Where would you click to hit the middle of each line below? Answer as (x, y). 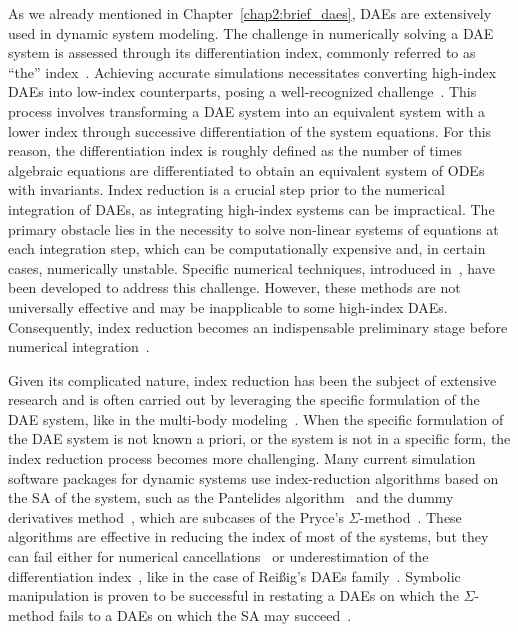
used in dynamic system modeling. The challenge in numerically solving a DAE (251, 32)
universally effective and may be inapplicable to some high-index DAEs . (228, 306)
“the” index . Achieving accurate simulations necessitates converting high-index (252, 71)
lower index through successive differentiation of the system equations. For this (250, 130)
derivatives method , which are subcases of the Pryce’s (176, 516)
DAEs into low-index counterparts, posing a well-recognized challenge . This (242, 91)
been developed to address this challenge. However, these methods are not (234, 287)
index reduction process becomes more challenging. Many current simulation (242, 458)
